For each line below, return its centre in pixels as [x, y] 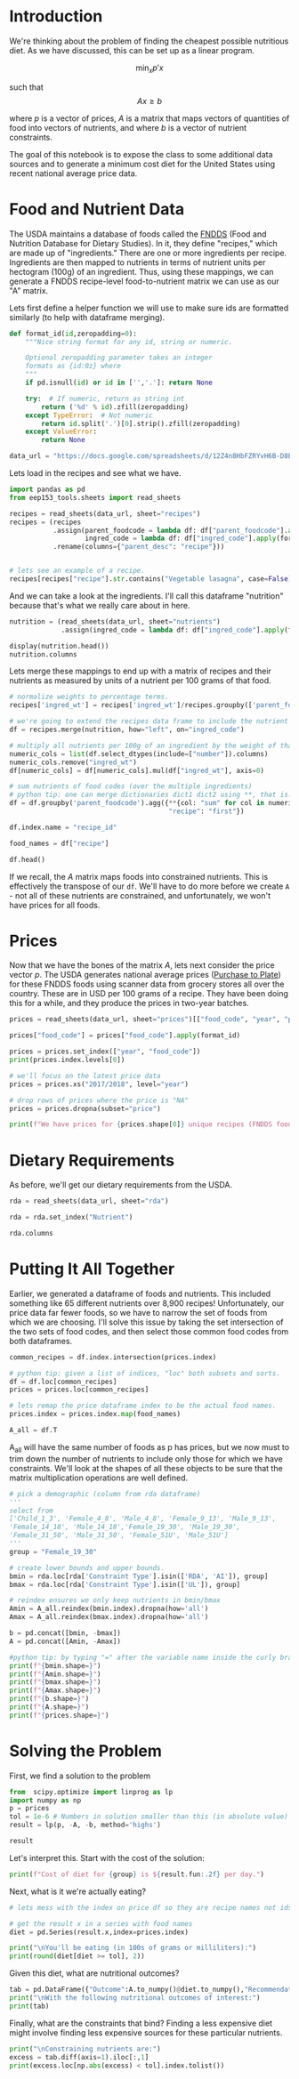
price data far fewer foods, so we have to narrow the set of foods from [138, 1312]
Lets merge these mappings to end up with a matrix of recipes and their [140, 671]
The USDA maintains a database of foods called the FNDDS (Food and [138, 234]
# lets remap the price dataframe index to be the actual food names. [143, 1406]
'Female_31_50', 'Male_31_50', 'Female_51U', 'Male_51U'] [119, 1535]
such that [27, 87]
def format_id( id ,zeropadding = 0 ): [73, 334]
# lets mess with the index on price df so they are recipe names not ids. [153, 1907]
